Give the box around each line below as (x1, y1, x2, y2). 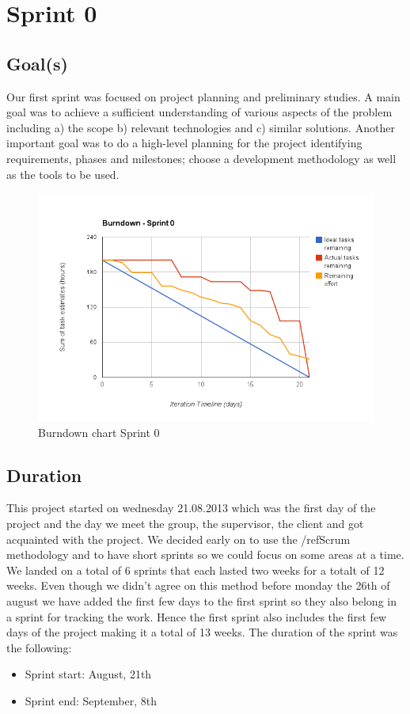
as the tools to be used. (6, 165, 120, 182)
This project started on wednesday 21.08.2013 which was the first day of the (6, 499, 376, 516)
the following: (6, 639, 72, 655)
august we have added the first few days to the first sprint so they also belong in (6, 592, 397, 609)
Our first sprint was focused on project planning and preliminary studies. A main (6, 88, 401, 104)
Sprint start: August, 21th (25, 666, 152, 682)
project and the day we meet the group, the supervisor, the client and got (6, 515, 364, 531)
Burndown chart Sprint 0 (38, 423, 160, 440)
